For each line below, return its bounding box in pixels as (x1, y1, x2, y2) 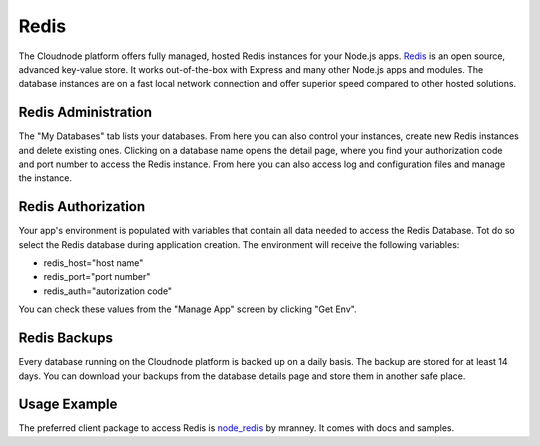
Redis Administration (18, 104, 153, 121)
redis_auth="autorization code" (43, 285, 173, 297)
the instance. (18, 172, 72, 184)
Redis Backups (18, 330, 114, 347)
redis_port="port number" (43, 271, 151, 283)
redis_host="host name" (43, 257, 144, 269)
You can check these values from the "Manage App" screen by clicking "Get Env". (18, 303, 357, 315)
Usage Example (18, 396, 118, 413)
